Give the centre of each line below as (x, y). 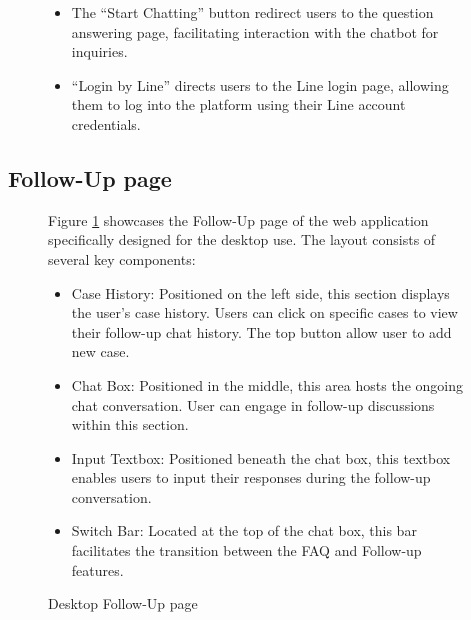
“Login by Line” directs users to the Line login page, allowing (260, 84)
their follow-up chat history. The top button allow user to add (261, 331)
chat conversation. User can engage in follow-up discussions (253, 404)
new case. (100, 351)
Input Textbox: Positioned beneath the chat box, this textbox (261, 457)
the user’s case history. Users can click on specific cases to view (264, 312)
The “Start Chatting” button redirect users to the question (252, 12)
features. (97, 569)
